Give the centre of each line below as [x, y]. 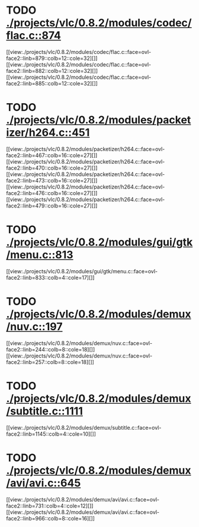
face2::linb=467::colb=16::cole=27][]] [52, 155]
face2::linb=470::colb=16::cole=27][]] [52, 168]
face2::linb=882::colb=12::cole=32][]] [52, 71]
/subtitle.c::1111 [44, 411]
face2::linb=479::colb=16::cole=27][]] [52, 206]
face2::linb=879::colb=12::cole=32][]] [52, 58]
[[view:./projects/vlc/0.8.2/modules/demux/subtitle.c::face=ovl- [84, 427]
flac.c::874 [33, 36]
